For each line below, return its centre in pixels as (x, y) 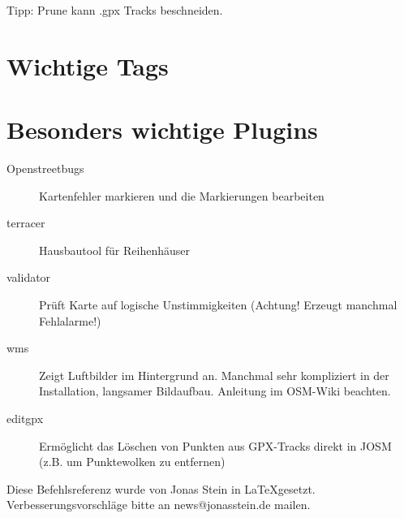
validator (29, 277)
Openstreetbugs (45, 168)
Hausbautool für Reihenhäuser (114, 250)
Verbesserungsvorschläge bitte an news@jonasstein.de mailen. (159, 505)
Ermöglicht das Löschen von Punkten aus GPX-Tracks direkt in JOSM (215, 445)
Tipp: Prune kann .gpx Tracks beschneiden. (115, 10)
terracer (26, 223)
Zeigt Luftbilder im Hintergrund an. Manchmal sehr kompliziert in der (214, 375)
